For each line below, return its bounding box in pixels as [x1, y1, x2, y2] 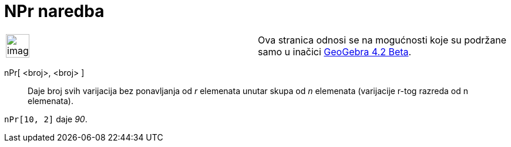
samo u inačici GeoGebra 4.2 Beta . [258, 45, 412, 58]
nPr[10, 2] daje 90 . [4, 113, 88, 124]
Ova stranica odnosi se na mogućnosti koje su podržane [258, 34, 506, 46]
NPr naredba [4, 1, 105, 21]
